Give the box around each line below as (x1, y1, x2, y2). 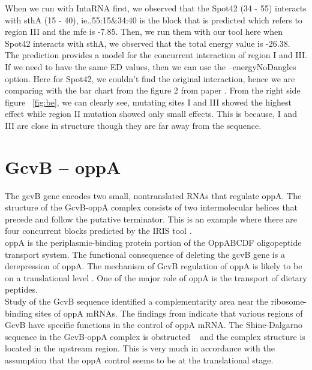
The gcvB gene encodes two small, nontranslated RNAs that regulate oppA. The (5, 189, 302, 201)
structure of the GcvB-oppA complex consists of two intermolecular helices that (5, 201, 298, 213)
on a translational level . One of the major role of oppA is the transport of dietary (5, 271, 307, 284)
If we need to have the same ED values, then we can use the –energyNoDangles (5, 60, 296, 73)
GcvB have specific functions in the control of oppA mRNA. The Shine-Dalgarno (5, 318, 302, 331)
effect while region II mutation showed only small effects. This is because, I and (5, 107, 297, 120)
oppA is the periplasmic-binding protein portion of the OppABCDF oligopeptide (5, 236, 302, 249)
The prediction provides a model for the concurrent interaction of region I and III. (5, 49, 307, 61)
